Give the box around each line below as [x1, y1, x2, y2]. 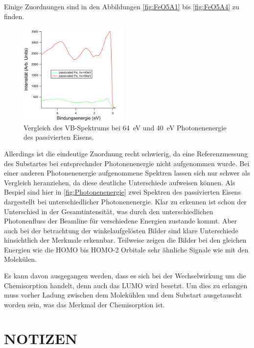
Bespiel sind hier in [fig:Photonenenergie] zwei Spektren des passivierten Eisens [4, 187, 241, 197]
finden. [4, 11, 24, 21]
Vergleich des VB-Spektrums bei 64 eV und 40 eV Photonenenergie [23, 122, 227, 132]
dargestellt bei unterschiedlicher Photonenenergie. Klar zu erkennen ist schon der [4, 196, 247, 206]
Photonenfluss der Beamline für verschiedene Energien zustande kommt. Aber [4, 216, 237, 226]
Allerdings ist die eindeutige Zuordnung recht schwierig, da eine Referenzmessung [4, 148, 248, 158]
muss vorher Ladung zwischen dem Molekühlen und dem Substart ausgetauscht [4, 290, 242, 300]
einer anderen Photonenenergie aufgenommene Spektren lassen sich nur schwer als [4, 168, 250, 178]
